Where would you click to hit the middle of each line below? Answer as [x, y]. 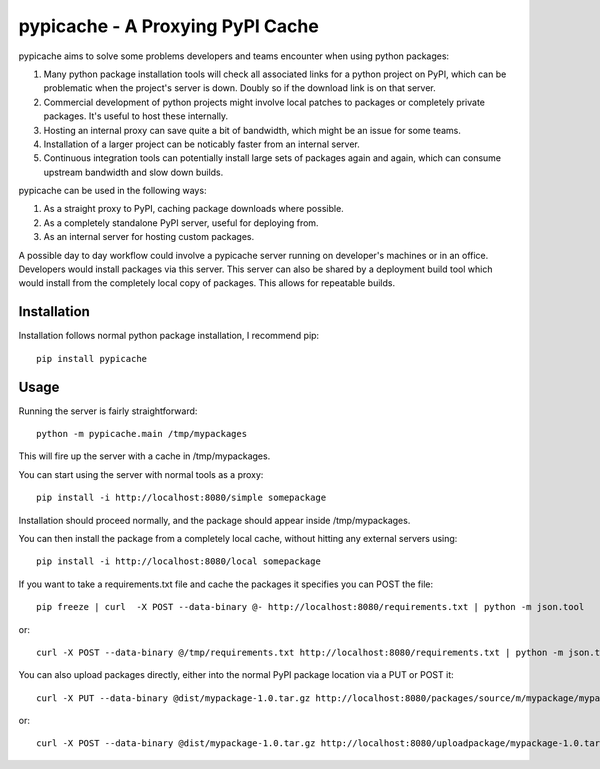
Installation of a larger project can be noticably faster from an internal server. [201, 144]
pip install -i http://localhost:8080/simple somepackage [181, 498]
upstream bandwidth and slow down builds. [133, 172]
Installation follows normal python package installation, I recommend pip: [169, 336]
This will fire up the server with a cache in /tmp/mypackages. [144, 456]
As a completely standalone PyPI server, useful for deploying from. [181, 222]
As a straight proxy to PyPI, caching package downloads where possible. [193, 209]
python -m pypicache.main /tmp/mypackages [142, 433]
